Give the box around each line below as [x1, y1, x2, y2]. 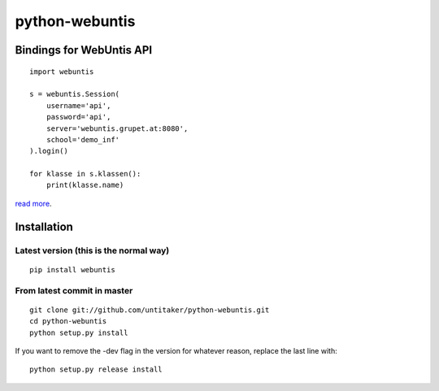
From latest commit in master [15, 285, 133, 296]
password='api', [46, 112, 111, 122]
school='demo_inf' [46, 135, 120, 144]
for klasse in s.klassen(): [29, 169, 141, 179]
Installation [15, 219, 73, 233]
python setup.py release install [29, 365, 163, 374]
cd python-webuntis [29, 317, 107, 326]
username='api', [46, 101, 111, 110]
